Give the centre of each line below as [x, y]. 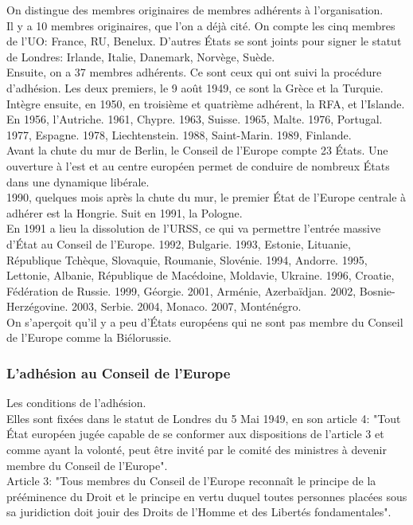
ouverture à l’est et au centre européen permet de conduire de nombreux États [198, 165]
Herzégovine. [37, 306]
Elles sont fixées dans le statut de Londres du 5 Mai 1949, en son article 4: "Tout [204, 418]
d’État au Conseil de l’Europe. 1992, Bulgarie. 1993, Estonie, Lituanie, [179, 243]
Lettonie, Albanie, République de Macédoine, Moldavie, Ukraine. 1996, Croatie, [201, 275]
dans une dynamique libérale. [78, 181]
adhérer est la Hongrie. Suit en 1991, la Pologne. [125, 212]
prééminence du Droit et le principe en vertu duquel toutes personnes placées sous [207, 496]
